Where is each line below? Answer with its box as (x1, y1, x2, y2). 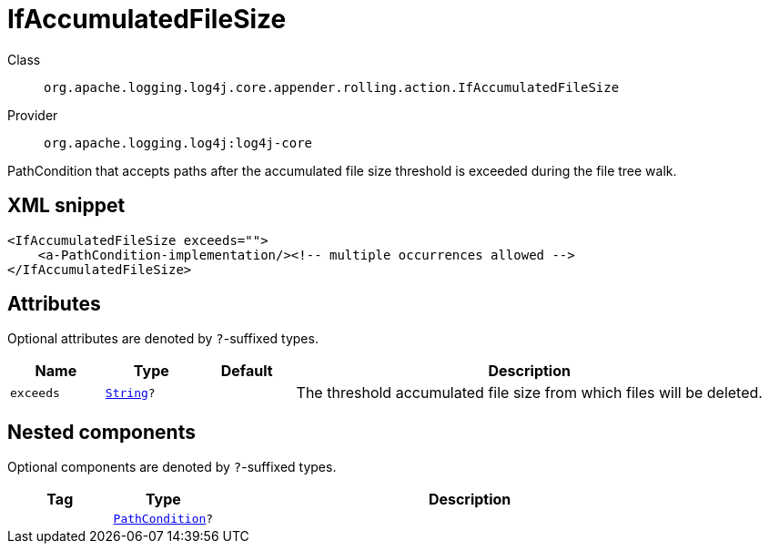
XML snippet (7, 194, 126, 218)
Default (220, 362, 273, 381)
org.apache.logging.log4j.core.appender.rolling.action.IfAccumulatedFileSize (44, 79, 620, 95)
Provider (7, 107, 58, 123)
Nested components (7, 420, 196, 444)
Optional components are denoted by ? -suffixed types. (7, 459, 337, 475)
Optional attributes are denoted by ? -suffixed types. (7, 331, 319, 347)
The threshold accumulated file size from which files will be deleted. (296, 383, 763, 403)
